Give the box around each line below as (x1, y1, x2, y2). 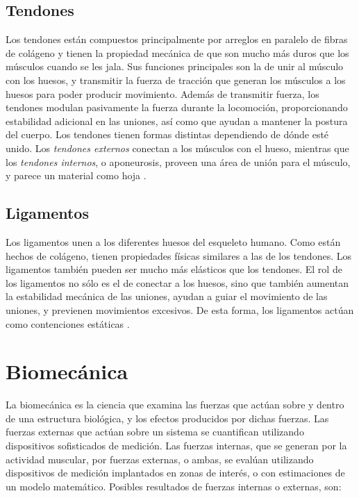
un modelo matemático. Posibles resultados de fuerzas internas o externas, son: (6, 479, 342, 493)
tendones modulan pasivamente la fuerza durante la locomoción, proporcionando (6, 100, 348, 115)
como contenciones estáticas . (6, 316, 130, 331)
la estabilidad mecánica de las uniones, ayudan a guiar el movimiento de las (6, 289, 328, 304)
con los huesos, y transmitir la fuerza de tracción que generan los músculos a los (6, 72, 346, 87)
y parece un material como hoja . (6, 168, 147, 183)
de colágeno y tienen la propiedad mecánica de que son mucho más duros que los (6, 45, 349, 60)
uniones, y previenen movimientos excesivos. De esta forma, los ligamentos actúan (6, 302, 354, 317)
